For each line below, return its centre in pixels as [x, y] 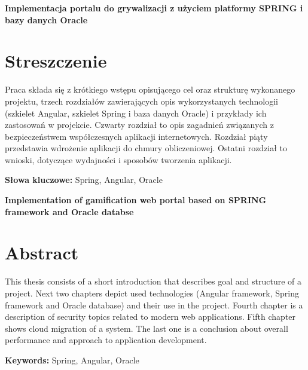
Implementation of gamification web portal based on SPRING [136, 200]
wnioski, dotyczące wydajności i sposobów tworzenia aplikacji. [118, 159]
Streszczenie [56, 61]
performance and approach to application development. [106, 340]
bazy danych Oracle [46, 19]
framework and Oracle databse [69, 211]
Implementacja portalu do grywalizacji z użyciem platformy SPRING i [154, 8]
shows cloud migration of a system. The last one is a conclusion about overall [147, 328]
